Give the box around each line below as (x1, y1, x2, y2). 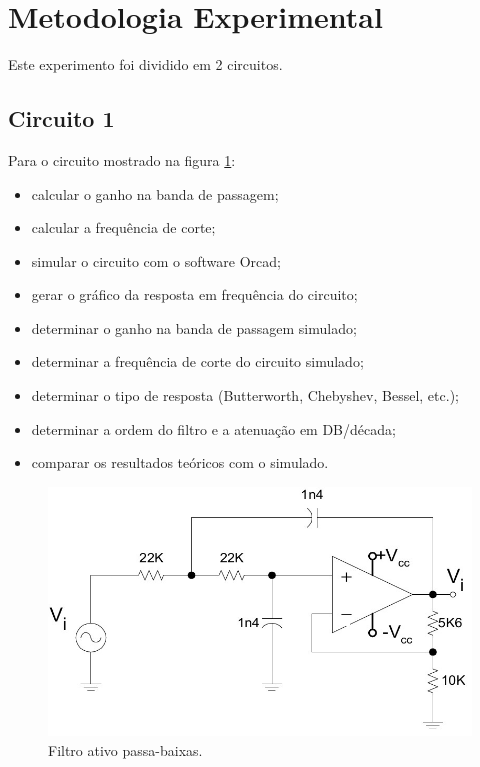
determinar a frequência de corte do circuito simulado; (31, 351, 364, 372)
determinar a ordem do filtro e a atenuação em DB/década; (31, 418, 396, 439)
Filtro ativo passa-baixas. (48, 739, 203, 760)
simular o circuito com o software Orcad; (31, 250, 281, 271)
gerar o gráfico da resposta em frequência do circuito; (31, 284, 358, 305)
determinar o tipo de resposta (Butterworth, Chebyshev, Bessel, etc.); (31, 385, 459, 406)
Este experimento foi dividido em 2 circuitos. (8, 54, 283, 75)
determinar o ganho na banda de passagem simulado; (31, 317, 357, 338)
